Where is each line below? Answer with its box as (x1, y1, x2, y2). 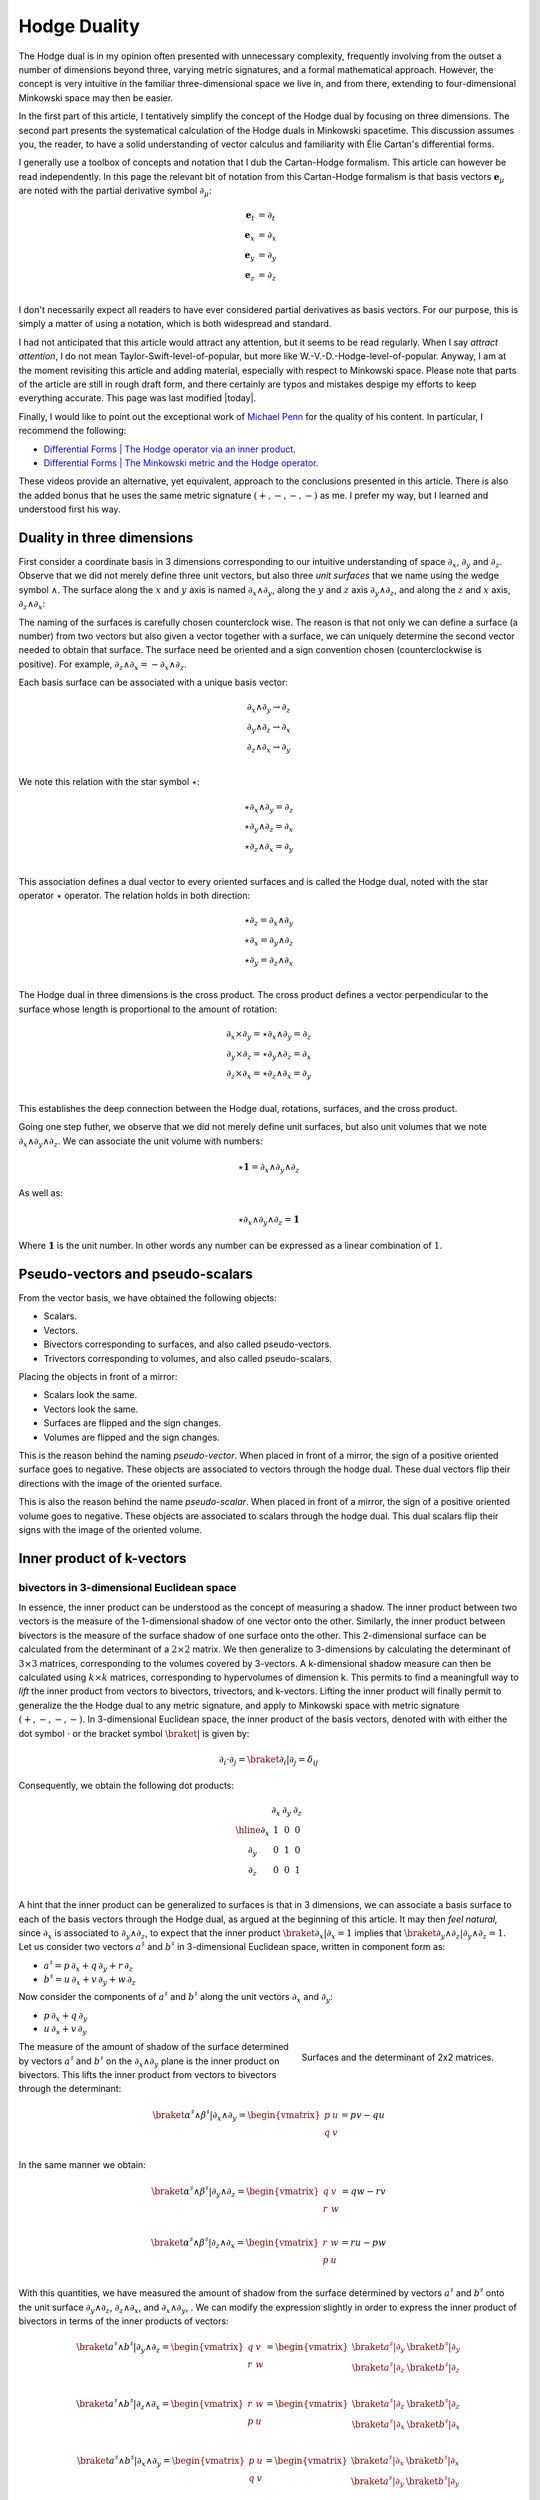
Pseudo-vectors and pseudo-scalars (18, 1265, 254, 1282)
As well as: (18, 1187, 64, 1199)
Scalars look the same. (43, 1389, 138, 1401)
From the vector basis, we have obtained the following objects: (18, 1292, 277, 1304)
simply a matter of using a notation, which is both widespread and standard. (18, 318, 332, 330)
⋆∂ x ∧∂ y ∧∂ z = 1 (237, 1213, 300, 1227)
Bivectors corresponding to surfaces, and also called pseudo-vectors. (43, 1338, 332, 1350)
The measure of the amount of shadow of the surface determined (18, 2041, 289, 2053)
